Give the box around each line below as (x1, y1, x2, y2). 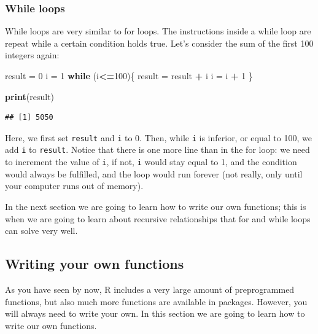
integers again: (5, 49, 60, 61)
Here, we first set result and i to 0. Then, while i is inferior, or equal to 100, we (5, 131, 312, 144)
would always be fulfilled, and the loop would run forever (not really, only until (5, 167, 303, 180)
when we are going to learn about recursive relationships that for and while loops (5, 212, 311, 225)
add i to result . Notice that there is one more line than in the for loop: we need (5, 143, 310, 156)
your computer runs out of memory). (5, 179, 144, 192)
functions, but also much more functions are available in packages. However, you (5, 295, 308, 308)
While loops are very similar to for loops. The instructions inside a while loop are (5, 25, 311, 37)
